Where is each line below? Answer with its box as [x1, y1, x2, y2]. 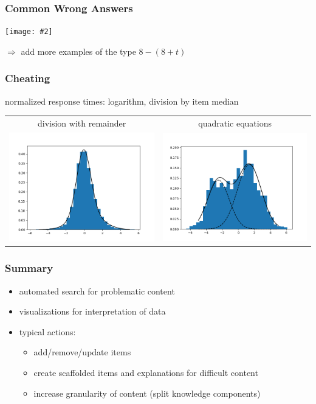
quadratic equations [198, 117, 272, 130]
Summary [5, 260, 53, 276]
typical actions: [19, 325, 76, 338]
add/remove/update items [33, 346, 131, 358]
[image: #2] [5, 27, 53, 37]
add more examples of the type [21, 44, 136, 57]
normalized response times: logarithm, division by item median [5, 94, 239, 107]
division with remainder [37, 117, 126, 130]
